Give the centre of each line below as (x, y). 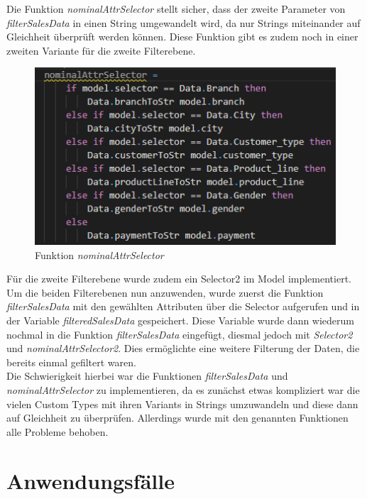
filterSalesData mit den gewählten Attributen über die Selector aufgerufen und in (183, 306)
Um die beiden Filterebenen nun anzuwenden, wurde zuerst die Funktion (165, 292)
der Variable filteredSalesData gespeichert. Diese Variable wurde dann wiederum (181, 320)
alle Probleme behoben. (57, 431)
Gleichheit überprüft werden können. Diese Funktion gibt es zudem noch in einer (182, 37)
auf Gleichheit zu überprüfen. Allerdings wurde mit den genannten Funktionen (177, 418)
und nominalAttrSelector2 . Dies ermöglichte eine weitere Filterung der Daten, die (183, 348)
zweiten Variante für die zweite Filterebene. (101, 50)
